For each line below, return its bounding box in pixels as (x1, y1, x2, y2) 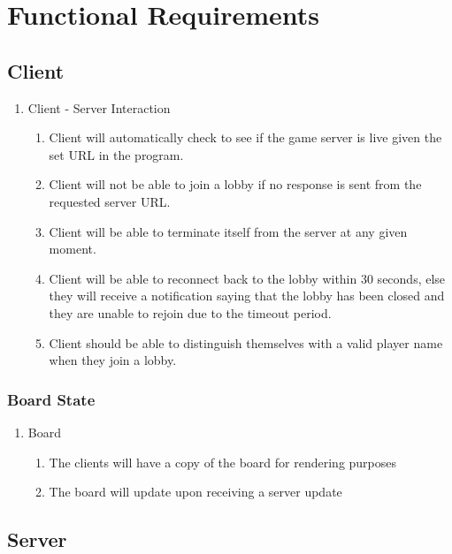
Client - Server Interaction (27, 98, 171, 117)
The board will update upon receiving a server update (49, 482, 342, 501)
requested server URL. (49, 192, 171, 210)
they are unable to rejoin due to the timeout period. (49, 303, 332, 322)
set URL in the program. (49, 145, 184, 163)
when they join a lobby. (49, 351, 177, 369)
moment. (49, 239, 96, 258)
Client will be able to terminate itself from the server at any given (49, 222, 408, 240)
